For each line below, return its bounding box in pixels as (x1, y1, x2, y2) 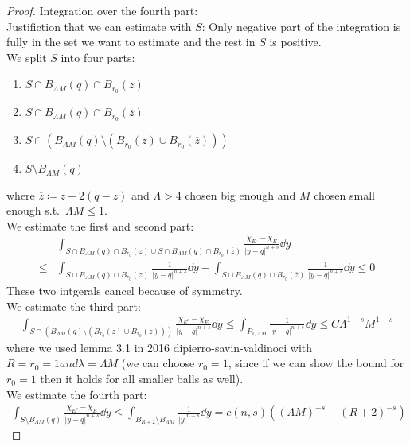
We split (6, 48, 47, 65)
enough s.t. (6, 202, 60, 219)
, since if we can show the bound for (228, 355, 404, 371)
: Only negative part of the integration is (201, 17, 401, 34)
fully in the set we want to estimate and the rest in (6, 33, 256, 50)
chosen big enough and (185, 186, 296, 203)
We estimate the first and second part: (6, 217, 194, 234)
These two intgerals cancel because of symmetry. (6, 282, 243, 299)
